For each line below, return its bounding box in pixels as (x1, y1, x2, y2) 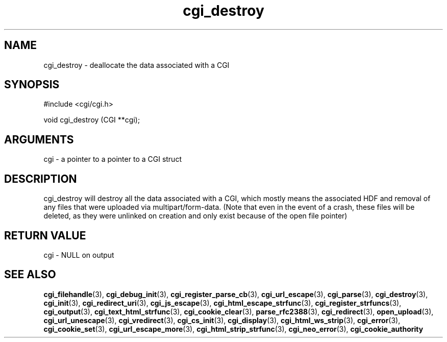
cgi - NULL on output (43, 250, 114, 259)
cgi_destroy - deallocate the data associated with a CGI (43, 60, 230, 69)
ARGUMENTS (4, 133, 74, 146)
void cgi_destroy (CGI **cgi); (43, 115, 140, 125)
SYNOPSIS (4, 78, 60, 91)
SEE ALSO (4, 268, 56, 281)
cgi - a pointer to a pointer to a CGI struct (43, 155, 182, 164)
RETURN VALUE (4, 229, 86, 242)
